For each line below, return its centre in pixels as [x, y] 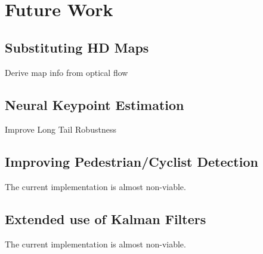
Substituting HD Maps [77, 47]
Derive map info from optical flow [66, 72]
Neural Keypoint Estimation [95, 104]
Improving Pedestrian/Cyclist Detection [131, 162]
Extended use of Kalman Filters [106, 219]
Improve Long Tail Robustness [61, 129]
